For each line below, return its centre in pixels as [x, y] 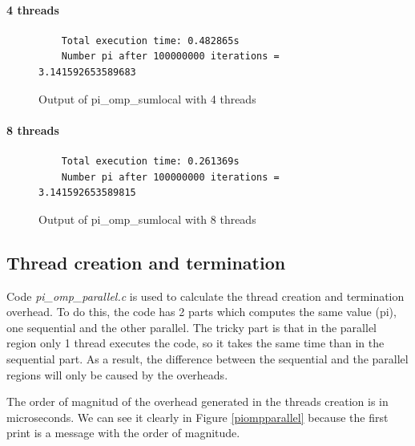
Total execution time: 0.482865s [150, 41]
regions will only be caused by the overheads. [117, 374]
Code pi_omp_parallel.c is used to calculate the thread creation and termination [205, 296]
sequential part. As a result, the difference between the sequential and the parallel [207, 358]
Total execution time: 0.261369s [150, 161]
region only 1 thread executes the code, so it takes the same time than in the [195, 343]
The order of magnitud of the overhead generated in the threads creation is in [197, 401]
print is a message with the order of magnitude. [123, 433]
